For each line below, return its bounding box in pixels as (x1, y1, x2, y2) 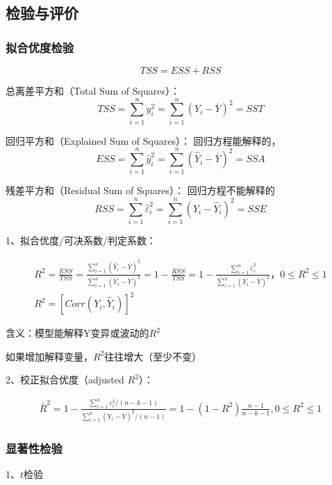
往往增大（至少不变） (104, 349, 202, 363)
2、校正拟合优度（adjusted (6, 372, 124, 387)
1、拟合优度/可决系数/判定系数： (6, 233, 156, 248)
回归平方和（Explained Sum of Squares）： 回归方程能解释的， (6, 133, 281, 148)
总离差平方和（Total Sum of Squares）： (6, 84, 180, 97)
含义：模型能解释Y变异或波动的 (6, 326, 149, 340)
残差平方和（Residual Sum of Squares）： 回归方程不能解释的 (6, 183, 275, 198)
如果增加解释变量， (6, 349, 93, 363)
